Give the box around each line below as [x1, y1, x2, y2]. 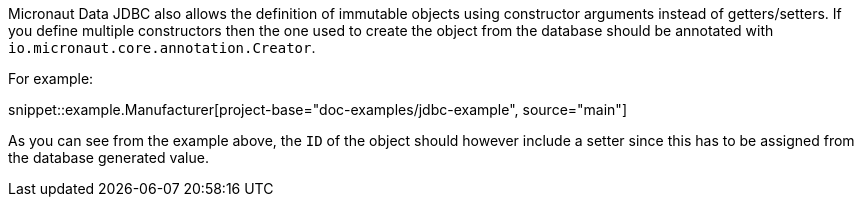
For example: [8, 70, 94, 87]
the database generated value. [8, 149, 209, 166]
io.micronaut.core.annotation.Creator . [8, 39, 316, 56]
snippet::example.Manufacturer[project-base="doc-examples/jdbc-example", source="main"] [8, 101, 627, 118]
